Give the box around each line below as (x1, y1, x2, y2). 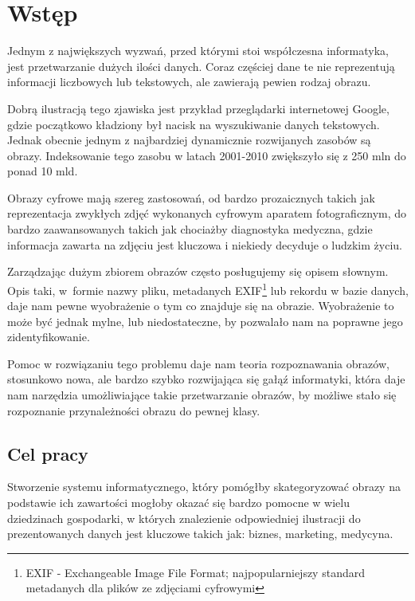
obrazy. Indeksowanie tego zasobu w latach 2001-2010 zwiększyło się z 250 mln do (7, 147, 406, 163)
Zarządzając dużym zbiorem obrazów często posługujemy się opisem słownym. (7, 263, 389, 280)
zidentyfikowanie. (7, 328, 90, 345)
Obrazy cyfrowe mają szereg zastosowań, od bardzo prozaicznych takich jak (7, 189, 375, 206)
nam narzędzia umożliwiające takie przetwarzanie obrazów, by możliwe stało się (7, 387, 397, 403)
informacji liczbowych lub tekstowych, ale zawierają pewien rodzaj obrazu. (7, 73, 371, 90)
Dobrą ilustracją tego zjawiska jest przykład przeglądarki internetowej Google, (7, 100, 390, 116)
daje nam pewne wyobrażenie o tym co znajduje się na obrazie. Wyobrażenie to (7, 297, 394, 314)
